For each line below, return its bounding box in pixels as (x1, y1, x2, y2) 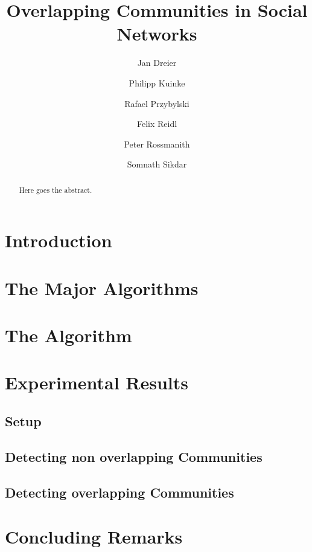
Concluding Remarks (5, 524, 183, 549)
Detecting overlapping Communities (5, 482, 234, 501)
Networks (116, 21, 197, 46)
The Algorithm (5, 323, 132, 348)
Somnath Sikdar (127, 158, 187, 170)
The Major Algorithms (5, 275, 199, 300)
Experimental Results (5, 370, 188, 395)
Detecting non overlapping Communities (5, 447, 263, 466)
